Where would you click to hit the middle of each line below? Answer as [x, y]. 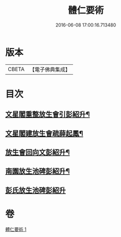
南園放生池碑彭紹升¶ [38, 171]
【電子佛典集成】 [50, 69]
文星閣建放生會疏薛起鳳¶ [44, 133]
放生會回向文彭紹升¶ [38, 152]
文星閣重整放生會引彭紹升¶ [48, 115]
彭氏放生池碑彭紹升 [35, 190]
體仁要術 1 [16, 229]
